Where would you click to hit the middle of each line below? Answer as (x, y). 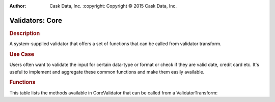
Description (25, 33)
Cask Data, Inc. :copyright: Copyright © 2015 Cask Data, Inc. (113, 6)
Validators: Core (36, 20)
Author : (18, 6)
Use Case (22, 54)
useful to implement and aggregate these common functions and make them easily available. (107, 72)
